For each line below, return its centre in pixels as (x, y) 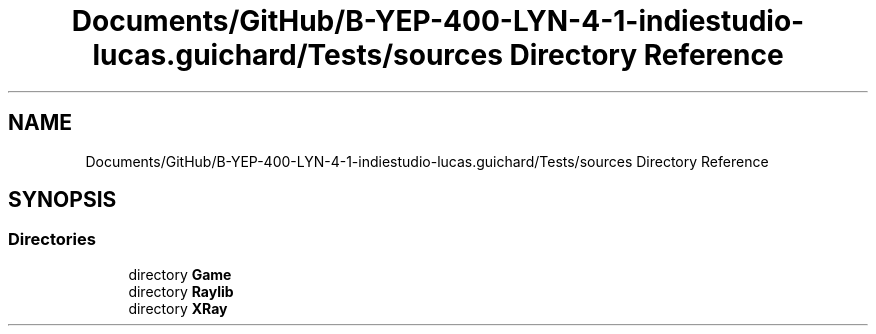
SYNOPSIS (62, 200)
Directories (52, 239)
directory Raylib (181, 291)
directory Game (180, 274)
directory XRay (178, 308)
